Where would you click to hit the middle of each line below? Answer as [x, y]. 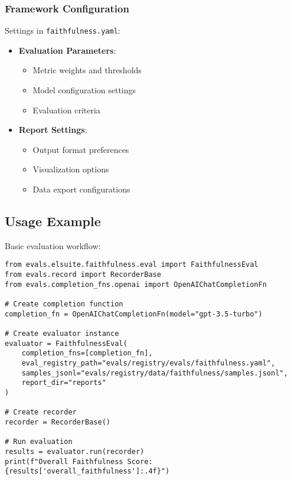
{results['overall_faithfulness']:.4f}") [87, 471]
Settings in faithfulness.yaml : [63, 30]
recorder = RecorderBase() [58, 422]
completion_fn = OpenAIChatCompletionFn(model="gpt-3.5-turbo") [134, 314]
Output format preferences [81, 149]
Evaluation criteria [66, 110]
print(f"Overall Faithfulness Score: [79, 461]
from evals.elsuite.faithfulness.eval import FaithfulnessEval [132, 265]
